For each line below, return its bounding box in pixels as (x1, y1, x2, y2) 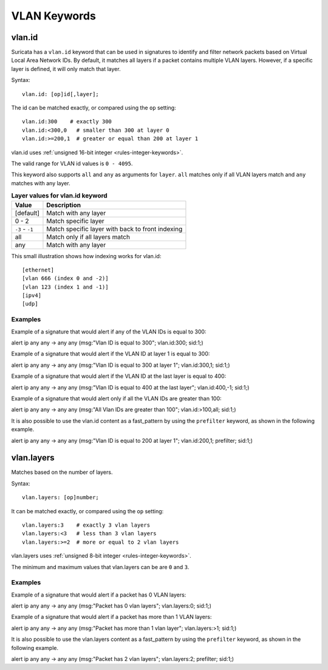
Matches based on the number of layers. (11, 468, 113, 476)
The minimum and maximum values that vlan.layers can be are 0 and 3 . (11, 563, 190, 570)
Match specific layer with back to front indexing (46, 225, 183, 233)
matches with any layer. (11, 179, 70, 186)
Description (46, 200, 81, 209)
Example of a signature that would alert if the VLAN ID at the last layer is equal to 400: (11, 372, 227, 380)
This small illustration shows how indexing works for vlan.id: (11, 252, 162, 259)
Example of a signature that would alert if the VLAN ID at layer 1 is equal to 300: (11, 350, 210, 358)
